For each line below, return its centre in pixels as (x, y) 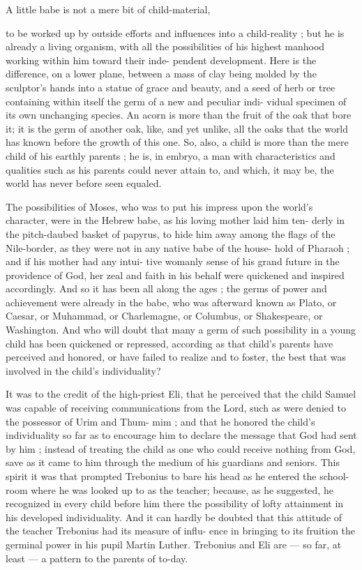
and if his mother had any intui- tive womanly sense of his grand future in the (173, 261)
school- (334, 476)
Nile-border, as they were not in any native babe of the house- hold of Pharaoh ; (178, 247)
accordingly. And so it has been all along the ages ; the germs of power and (166, 288)
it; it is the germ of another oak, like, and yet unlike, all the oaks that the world (177, 128)
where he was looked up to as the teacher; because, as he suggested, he (182, 489)
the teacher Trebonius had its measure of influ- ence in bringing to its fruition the (181, 531)
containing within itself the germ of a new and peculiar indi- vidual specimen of (176, 101)
